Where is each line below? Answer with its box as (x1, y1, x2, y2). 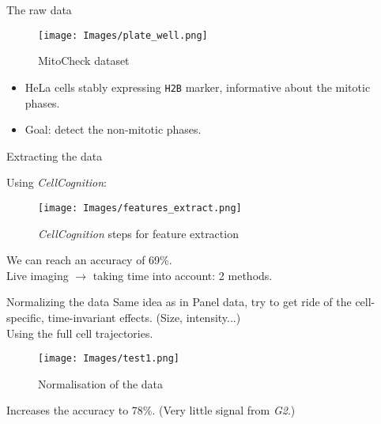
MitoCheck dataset (38, 52, 130, 69)
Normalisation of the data (38, 375, 164, 392)
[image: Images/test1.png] (38, 353, 179, 365)
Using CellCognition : (6, 174, 108, 191)
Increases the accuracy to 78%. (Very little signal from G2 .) (6, 402, 296, 418)
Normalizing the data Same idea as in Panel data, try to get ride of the (6, 293, 352, 310)
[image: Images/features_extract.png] (38, 202, 242, 214)
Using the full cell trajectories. (6, 324, 153, 341)
